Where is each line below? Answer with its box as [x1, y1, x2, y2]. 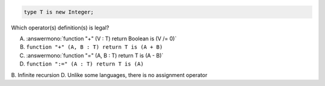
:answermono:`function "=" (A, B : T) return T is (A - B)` [26, 52, 164, 59]
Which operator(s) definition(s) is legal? [11, 24, 110, 31]
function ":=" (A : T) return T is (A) [26, 61, 144, 67]
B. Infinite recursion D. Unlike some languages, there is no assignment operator [11, 71, 208, 78]
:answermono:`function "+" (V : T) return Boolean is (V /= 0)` [26, 35, 177, 42]
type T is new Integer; [23, 8, 94, 15]
